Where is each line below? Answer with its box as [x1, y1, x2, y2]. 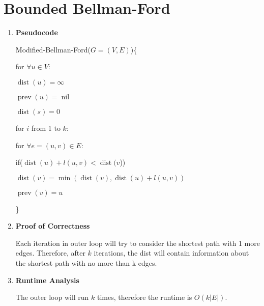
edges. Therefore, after [15, 247, 85, 258]
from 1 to [31, 122, 61, 133]
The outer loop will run [15, 292, 89, 302]
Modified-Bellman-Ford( [15, 44, 91, 54]
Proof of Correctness [15, 220, 90, 231]
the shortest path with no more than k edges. [15, 258, 157, 268]
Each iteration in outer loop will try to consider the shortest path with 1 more [15, 237, 260, 248]
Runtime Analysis [15, 274, 79, 285]
